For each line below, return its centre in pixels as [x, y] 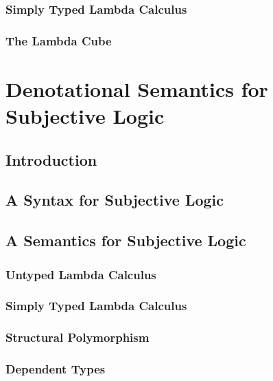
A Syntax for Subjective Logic [115, 200]
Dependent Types [56, 369]
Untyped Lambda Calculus [81, 274]
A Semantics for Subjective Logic [126, 240]
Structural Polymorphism [78, 337]
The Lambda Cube [59, 40]
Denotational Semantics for [137, 88]
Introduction [51, 159]
